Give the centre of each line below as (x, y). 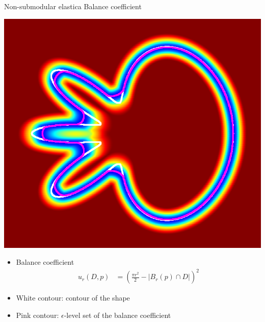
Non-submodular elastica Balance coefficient (73, 6)
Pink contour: (37, 315)
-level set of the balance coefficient (117, 315)
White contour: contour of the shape (73, 298)
